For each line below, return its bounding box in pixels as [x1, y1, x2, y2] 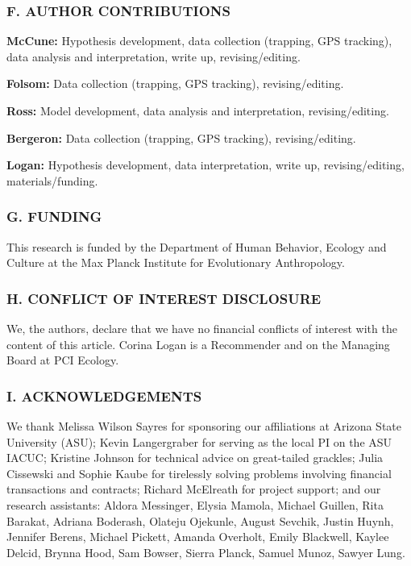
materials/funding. [6, 172, 98, 189]
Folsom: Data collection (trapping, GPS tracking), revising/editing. [6, 75, 344, 92]
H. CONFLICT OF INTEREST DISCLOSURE [6, 288, 322, 308]
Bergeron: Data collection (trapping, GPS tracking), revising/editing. [6, 129, 356, 146]
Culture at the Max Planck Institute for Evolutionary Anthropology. [6, 254, 345, 271]
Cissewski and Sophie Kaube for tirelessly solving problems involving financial [6, 464, 392, 481]
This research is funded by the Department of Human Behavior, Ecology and [6, 238, 387, 255]
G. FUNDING [6, 206, 102, 227]
